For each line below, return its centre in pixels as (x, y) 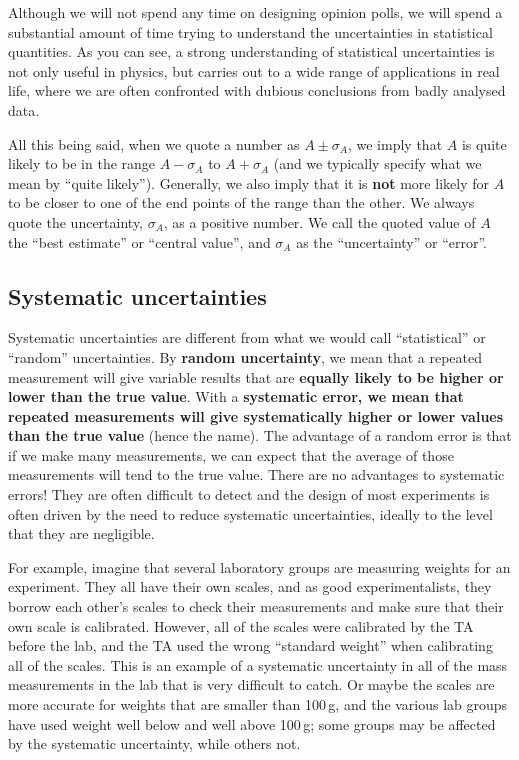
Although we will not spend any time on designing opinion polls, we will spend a (255, 12)
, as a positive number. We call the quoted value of (319, 221)
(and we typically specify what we (377, 163)
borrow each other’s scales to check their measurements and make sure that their (256, 606)
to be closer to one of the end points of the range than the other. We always (241, 202)
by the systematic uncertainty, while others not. (154, 743)
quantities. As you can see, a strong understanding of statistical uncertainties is (251, 51)
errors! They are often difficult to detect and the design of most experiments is (249, 494)
